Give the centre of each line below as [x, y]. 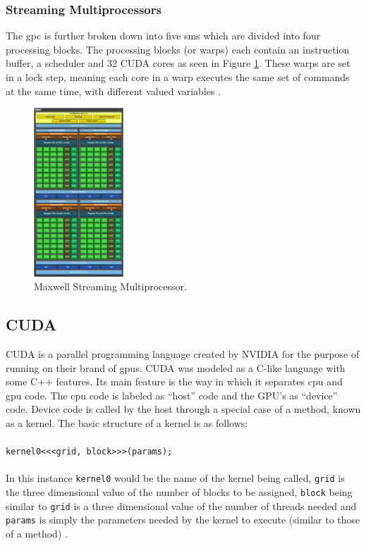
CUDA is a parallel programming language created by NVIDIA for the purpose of [183, 353]
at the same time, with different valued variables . [114, 91]
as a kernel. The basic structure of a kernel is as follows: [127, 422]
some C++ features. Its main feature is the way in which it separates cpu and [174, 381]
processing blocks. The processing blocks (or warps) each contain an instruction [178, 49]
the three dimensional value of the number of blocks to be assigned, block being [179, 492]
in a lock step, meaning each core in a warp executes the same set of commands [178, 77]
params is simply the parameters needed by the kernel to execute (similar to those [183, 520]
